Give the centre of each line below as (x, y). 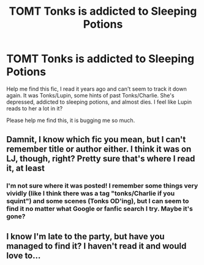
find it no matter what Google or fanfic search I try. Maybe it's (100, 209)
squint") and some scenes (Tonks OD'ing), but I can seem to (98, 201)
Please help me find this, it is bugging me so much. (71, 120)
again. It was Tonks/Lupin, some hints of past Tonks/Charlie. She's (90, 95)
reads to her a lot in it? (35, 108)
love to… (24, 255)
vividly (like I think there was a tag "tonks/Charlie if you (91, 193)
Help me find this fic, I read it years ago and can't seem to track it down (96, 89)
